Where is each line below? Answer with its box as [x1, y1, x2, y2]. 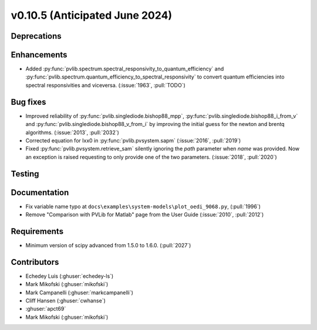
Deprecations [11, 31, 62, 41]
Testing [11, 169, 39, 179]
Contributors [11, 257, 59, 267]
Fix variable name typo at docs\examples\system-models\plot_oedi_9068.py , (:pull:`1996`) [25, 203, 261, 210]
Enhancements [11, 50, 68, 60]
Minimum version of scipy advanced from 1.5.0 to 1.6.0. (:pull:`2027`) [25, 241, 191, 249]
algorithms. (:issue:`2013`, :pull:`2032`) [25, 129, 120, 136]
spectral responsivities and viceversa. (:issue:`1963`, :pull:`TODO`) [25, 81, 186, 89]
